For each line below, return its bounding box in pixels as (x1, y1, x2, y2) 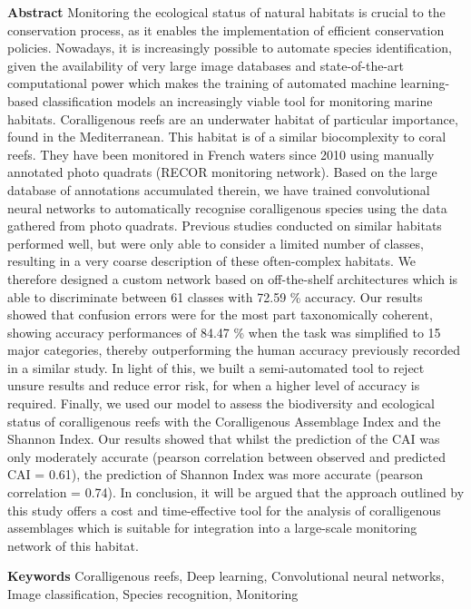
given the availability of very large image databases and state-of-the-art (7, 55, 405, 74)
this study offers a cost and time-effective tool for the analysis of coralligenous (7, 500, 441, 519)
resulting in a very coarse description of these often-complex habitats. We (7, 251, 417, 270)
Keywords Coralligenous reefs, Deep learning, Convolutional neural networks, (7, 566, 445, 585)
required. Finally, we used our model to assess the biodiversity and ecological (7, 394, 435, 413)
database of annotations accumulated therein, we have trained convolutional (7, 180, 430, 199)
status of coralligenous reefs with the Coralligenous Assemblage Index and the (7, 411, 441, 430)
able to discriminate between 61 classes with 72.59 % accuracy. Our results (7, 287, 423, 306)
